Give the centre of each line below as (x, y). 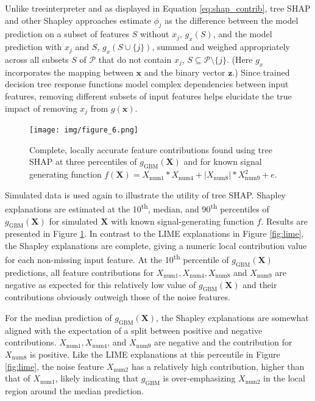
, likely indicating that (97, 378)
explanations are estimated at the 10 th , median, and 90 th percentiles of (137, 208)
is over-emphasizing (199, 378)
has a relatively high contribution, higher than (218, 366)
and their (260, 284)
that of (18, 378)
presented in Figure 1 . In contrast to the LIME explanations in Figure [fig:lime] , (154, 233)
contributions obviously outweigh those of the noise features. (118, 297)
